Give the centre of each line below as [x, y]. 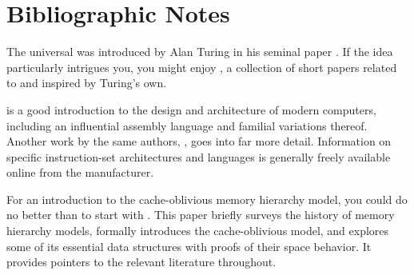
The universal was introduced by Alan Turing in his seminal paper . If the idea [200, 52]
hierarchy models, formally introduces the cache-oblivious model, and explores [198, 231]
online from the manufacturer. [80, 172]
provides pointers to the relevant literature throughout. [141, 262]
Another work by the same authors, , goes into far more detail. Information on [199, 141]
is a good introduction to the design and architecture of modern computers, [191, 109]
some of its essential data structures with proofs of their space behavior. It [189, 246]
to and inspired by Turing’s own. [87, 83]
